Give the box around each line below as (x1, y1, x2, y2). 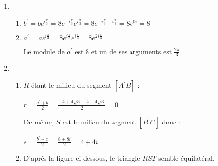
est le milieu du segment (62, 116, 136, 126)
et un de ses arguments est (91, 46, 172, 56)
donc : (162, 116, 180, 126)
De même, (23, 116, 54, 126)
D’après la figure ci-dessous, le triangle (23, 153, 140, 163)
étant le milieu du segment (31, 80, 112, 90)
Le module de (23, 46, 65, 56)
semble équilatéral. (158, 153, 215, 163)
